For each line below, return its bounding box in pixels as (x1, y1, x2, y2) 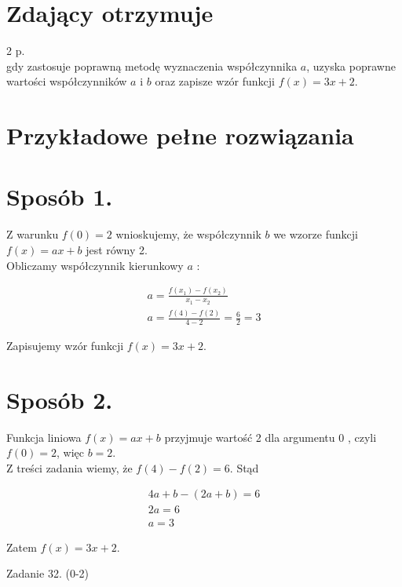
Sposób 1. (6, 180, 113, 213)
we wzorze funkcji (273, 226, 358, 242)
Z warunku (6, 226, 59, 242)
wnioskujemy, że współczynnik (115, 226, 261, 242)
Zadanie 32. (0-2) (6, 565, 89, 582)
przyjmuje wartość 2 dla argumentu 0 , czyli (164, 428, 377, 445)
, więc (57, 444, 84, 461)
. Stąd (229, 459, 259, 476)
